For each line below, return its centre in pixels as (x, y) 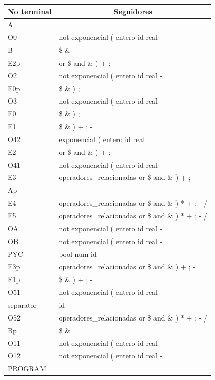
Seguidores (133, 11)
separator (22, 304)
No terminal (30, 11)
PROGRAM (27, 368)
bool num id (78, 254)
